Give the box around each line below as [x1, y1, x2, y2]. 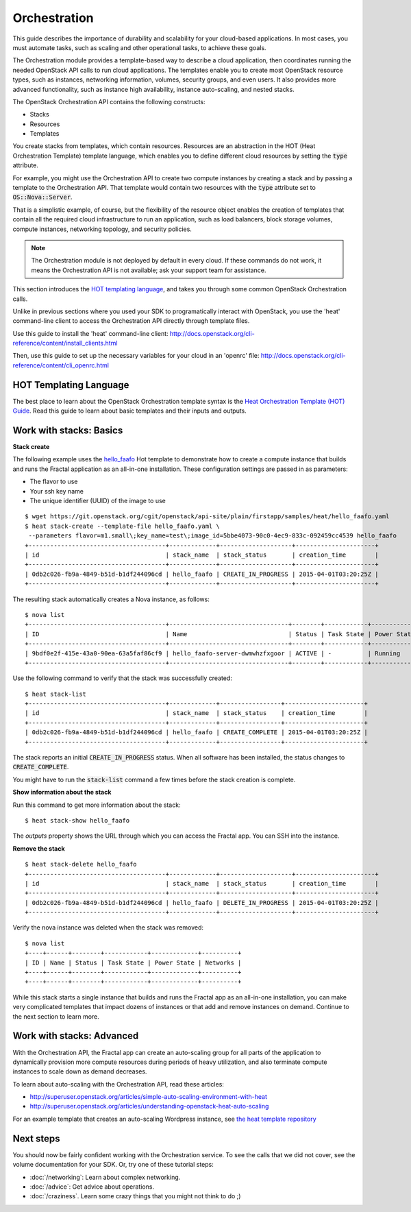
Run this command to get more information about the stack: [12, 801, 181, 809]
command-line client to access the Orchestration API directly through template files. [12, 317, 250, 325]
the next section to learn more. [12, 1012, 99, 1021]
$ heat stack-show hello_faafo [25, 816, 130, 824]
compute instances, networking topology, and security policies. [12, 225, 192, 233]
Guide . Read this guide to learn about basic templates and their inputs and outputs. [12, 407, 247, 415]
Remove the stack [12, 844, 65, 853]
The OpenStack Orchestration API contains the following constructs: [12, 97, 206, 106]
